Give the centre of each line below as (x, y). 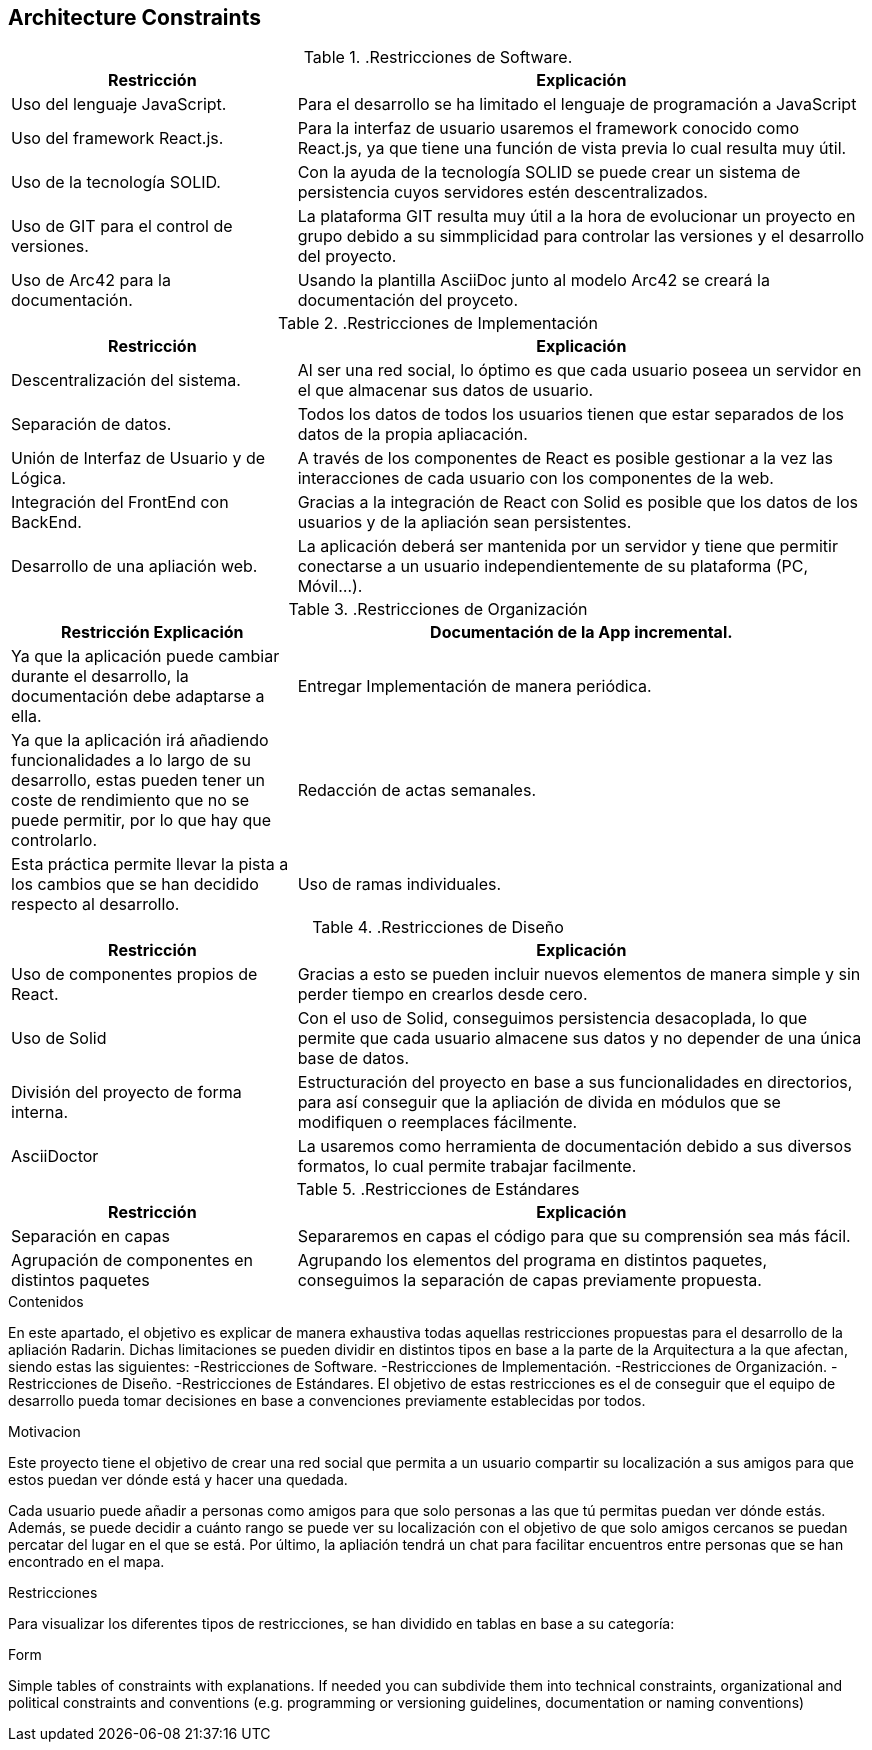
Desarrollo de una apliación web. (134, 566)
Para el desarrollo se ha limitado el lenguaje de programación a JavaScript (577, 104)
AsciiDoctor (55, 1156)
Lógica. (39, 478)
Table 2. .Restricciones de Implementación (438, 323)
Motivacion (44, 1432)
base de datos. (353, 1058)
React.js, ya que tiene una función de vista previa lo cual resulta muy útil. (572, 148)
